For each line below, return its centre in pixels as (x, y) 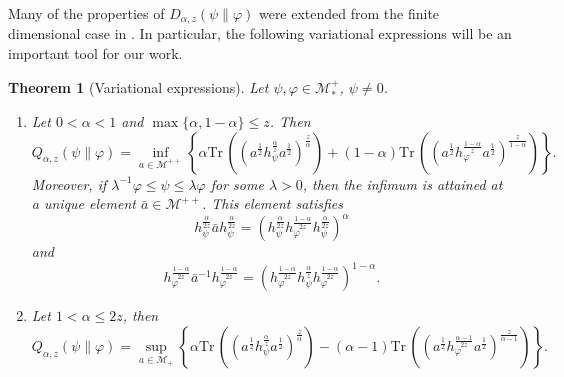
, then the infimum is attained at (402, 183)
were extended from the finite (349, 13)
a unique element (83, 203)
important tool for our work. (95, 53)
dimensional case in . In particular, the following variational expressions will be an (260, 33)
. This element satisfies (273, 203)
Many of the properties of (86, 13)
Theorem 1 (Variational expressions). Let (138, 86)
